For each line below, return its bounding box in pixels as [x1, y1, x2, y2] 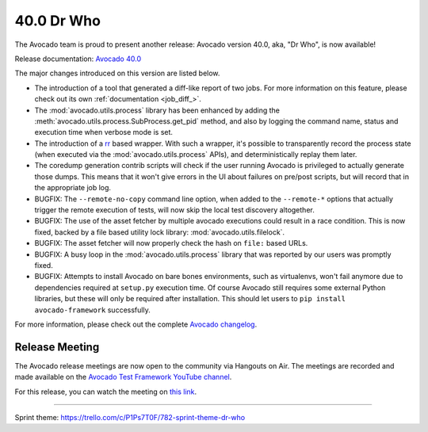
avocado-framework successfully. [34, 305, 151, 315]
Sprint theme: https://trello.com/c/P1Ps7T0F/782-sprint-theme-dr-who [14, 413, 246, 422]
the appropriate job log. [34, 183, 111, 193]
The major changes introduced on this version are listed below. [14, 68, 220, 78]
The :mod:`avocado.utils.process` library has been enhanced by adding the [34, 105, 281, 115]
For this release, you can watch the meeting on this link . [14, 387, 197, 396]
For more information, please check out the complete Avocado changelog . [14, 319, 258, 329]
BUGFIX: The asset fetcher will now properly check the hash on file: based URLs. [34, 239, 308, 248]
